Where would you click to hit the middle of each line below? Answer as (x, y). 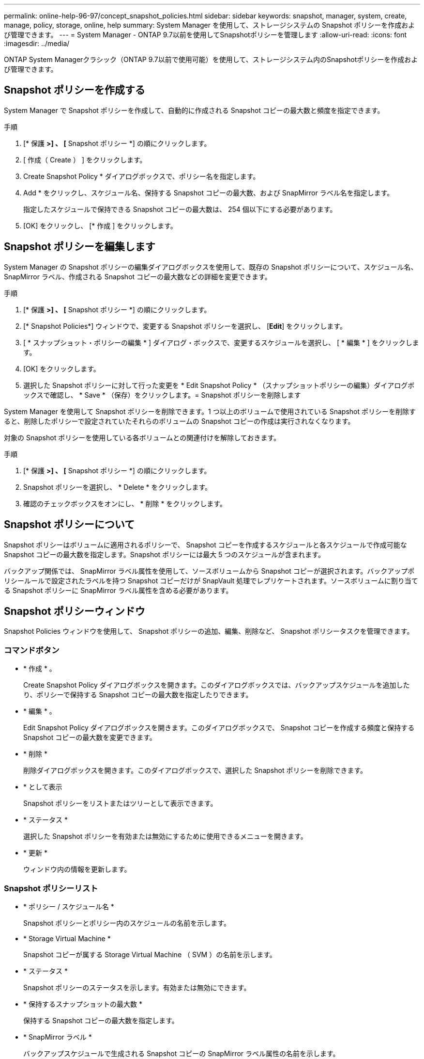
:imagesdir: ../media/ (37, 43)
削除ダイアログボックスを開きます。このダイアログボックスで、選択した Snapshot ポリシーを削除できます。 (195, 770)
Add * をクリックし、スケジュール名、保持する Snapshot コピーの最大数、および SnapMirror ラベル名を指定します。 (209, 193)
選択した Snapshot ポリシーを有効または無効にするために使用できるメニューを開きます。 (165, 836)
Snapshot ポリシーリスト (51, 888)
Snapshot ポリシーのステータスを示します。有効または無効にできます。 (137, 987)
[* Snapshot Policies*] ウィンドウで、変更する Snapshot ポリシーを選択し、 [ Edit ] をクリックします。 (185, 326)
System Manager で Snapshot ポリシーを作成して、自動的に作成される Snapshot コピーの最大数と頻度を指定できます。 (194, 110)
